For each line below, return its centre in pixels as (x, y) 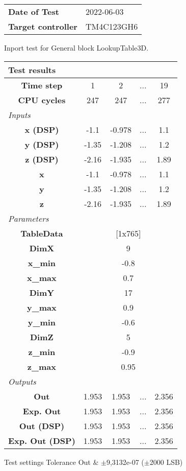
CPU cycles (42, 100)
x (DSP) (42, 129)
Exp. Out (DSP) (42, 440)
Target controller (43, 26)
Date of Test (34, 11)
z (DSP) (42, 159)
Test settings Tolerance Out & (51, 462)
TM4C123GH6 (112, 26)
